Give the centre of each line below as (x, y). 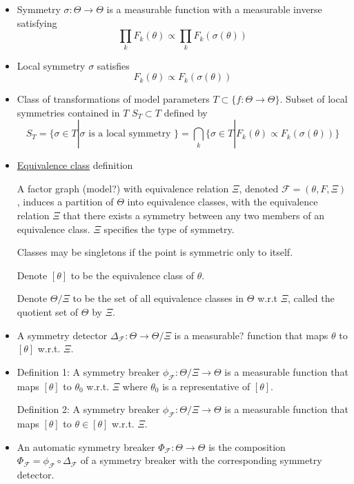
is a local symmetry (130, 134)
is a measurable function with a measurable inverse (214, 9)
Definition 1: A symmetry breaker (88, 371)
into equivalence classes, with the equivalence (223, 202)
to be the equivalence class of (132, 275)
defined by (186, 112)
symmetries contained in (68, 112)
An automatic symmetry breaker (86, 446)
